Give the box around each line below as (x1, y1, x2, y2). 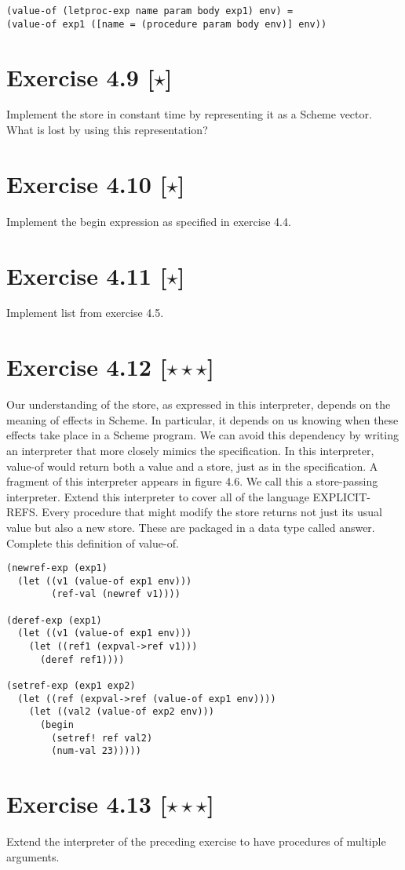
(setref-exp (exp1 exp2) (6, 680, 136, 692)
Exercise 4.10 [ (6, 167, 167, 199)
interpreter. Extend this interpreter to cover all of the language (6, 488, 309, 504)
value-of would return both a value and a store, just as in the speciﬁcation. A (6, 457, 378, 474)
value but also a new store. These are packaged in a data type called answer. (6, 519, 375, 535)
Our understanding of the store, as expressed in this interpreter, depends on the (6, 396, 391, 413)
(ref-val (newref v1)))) (51, 588, 181, 600)
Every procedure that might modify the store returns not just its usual (42, 504, 382, 520)
